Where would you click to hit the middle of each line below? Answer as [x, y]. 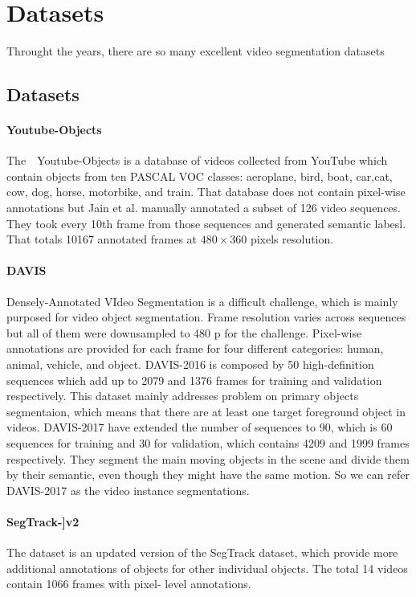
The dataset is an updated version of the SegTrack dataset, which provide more [202, 552]
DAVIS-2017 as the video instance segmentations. [128, 490]
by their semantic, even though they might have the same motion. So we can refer [208, 474]
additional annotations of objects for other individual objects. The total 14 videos [207, 568]
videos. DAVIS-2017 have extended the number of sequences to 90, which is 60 [200, 427]
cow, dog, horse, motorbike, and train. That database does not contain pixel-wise [206, 192]
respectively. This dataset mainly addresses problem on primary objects [183, 396]
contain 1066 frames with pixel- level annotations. [129, 584]
